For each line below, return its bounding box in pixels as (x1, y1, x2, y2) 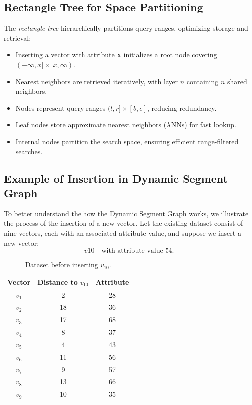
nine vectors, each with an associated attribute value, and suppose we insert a (4, 227, 241, 238)
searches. (15, 146, 43, 156)
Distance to (37, 276, 78, 287)
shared (227, 76, 247, 86)
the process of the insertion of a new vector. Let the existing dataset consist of (4, 218, 243, 228)
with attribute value (101, 247, 163, 255)
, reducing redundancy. (147, 102, 217, 113)
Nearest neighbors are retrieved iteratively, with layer (15, 76, 178, 86)
